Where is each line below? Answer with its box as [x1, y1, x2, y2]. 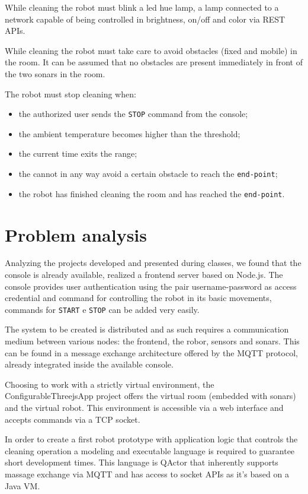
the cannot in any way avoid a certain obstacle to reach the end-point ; [18, 167, 278, 179]
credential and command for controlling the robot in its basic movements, [5, 292, 272, 304]
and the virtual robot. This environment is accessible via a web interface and [5, 401, 284, 414]
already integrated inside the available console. [5, 358, 174, 370]
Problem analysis [5, 222, 147, 246]
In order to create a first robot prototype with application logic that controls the [5, 433, 298, 445]
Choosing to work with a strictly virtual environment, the [5, 378, 214, 390]
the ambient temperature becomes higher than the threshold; [18, 127, 240, 140]
